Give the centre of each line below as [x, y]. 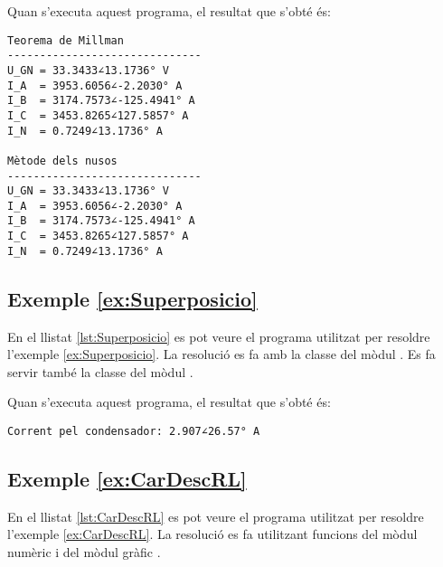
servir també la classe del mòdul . [100, 371]
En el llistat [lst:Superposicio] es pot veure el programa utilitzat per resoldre [219, 336]
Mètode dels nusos [62, 161]
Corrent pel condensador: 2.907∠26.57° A [134, 432]
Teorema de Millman [66, 40]
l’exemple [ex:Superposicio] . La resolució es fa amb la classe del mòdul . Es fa [221, 354]
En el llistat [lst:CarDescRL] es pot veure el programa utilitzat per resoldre [216, 516]
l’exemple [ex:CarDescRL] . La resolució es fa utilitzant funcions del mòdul [212, 534]
